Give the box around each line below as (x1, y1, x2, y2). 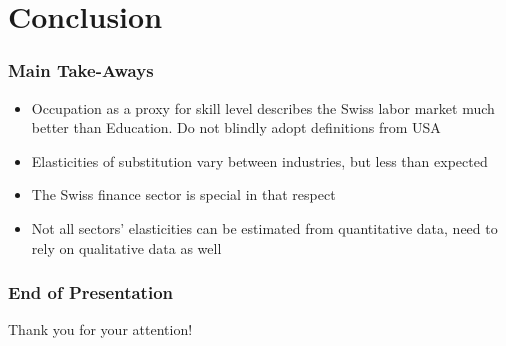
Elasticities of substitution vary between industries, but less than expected (31, 150, 488, 171)
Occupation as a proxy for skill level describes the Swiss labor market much (31, 97, 495, 118)
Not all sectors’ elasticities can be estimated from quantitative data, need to (31, 217, 498, 238)
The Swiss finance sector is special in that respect (31, 184, 336, 205)
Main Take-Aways (8, 58, 154, 83)
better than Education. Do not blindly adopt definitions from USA (31, 117, 441, 138)
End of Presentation (8, 280, 174, 305)
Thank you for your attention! (8, 319, 193, 340)
